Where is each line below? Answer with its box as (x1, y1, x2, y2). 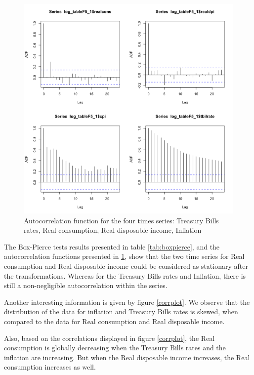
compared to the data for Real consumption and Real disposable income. (4, 316, 225, 326)
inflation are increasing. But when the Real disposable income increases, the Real (4, 352, 250, 362)
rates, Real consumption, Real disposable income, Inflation (24, 225, 202, 235)
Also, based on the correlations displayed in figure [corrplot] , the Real (4, 333, 215, 343)
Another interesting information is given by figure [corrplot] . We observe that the (4, 296, 250, 307)
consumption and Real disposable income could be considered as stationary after (4, 260, 248, 271)
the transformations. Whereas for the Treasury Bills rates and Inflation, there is (4, 270, 246, 281)
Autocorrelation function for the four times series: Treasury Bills (24, 215, 219, 225)
